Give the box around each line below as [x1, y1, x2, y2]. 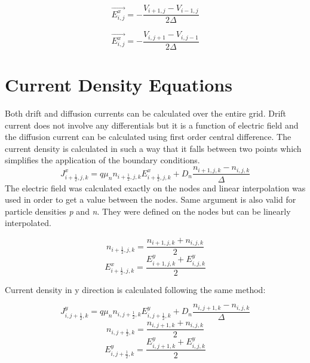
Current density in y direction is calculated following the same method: [5, 283, 266, 295]
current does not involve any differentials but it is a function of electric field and [5, 118, 299, 131]
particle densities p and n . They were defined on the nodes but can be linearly [5, 205, 291, 217]
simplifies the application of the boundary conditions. [5, 154, 200, 166]
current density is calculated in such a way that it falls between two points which [5, 142, 302, 154]
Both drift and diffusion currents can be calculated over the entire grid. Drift [5, 107, 287, 120]
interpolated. [5, 216, 51, 229]
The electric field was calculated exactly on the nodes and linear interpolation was [5, 181, 306, 194]
